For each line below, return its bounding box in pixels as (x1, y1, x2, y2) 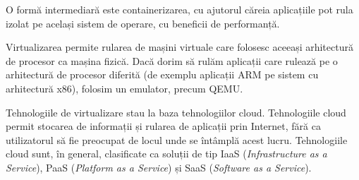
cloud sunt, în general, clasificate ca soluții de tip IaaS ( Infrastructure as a (6, 146, 327, 161)
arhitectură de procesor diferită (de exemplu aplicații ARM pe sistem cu (6, 67, 319, 82)
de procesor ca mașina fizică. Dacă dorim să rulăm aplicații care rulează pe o (6, 53, 338, 68)
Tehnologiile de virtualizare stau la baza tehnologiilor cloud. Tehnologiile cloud (6, 104, 346, 119)
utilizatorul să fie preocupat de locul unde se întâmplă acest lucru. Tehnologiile (6, 132, 348, 147)
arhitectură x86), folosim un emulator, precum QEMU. (6, 80, 243, 95)
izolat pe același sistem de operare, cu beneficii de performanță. (6, 16, 280, 30)
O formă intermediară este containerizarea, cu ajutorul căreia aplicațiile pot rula (6, 2, 353, 16)
